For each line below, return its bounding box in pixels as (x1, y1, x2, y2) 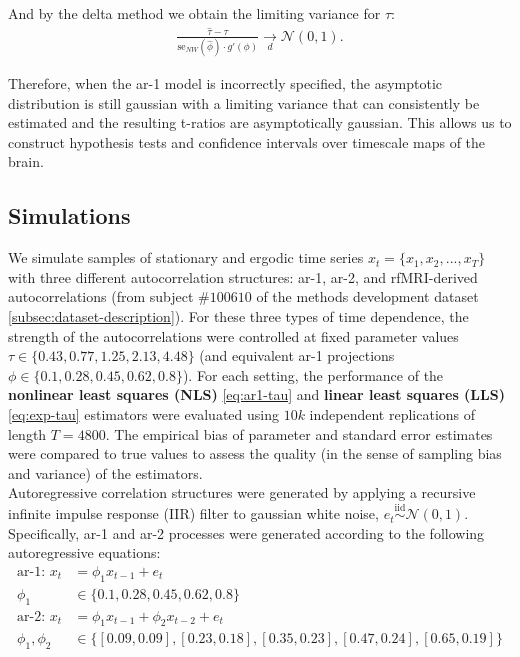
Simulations (8, 200, 131, 231)
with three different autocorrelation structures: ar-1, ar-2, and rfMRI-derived (8, 266, 478, 287)
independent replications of (309, 403, 476, 424)
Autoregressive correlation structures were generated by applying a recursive (8, 482, 476, 503)
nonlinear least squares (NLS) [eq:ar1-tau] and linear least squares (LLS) (8, 384, 505, 405)
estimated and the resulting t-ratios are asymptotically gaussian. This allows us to (8, 112, 512, 133)
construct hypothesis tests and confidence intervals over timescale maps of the (8, 131, 486, 152)
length (8, 423, 47, 444)
